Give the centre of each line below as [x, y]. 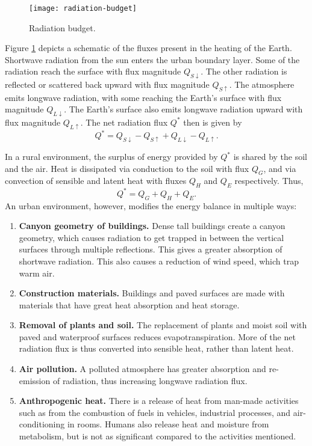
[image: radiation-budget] [83, 8]
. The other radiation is [244, 71]
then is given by [213, 122]
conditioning [42, 424]
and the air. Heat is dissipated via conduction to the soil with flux [127, 168]
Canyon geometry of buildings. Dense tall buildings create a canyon [152, 226]
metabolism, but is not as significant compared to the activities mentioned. [158, 436]
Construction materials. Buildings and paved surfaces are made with [152, 293]
